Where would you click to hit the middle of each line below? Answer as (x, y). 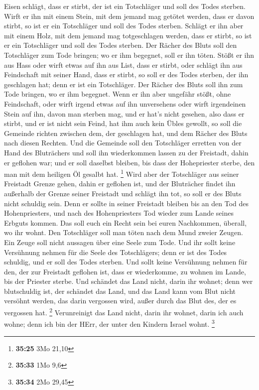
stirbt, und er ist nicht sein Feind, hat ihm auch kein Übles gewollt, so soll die (123, 123)
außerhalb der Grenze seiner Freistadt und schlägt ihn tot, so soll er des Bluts (123, 193)
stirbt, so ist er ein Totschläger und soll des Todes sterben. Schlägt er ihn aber (124, 26)
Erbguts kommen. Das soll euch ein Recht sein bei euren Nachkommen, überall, (126, 222)
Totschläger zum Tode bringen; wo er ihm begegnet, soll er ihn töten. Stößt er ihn (129, 55)
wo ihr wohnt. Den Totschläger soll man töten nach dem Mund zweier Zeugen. (124, 232)
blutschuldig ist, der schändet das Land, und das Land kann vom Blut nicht (120, 291)
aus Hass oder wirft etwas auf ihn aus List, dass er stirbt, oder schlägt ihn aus (123, 65)
